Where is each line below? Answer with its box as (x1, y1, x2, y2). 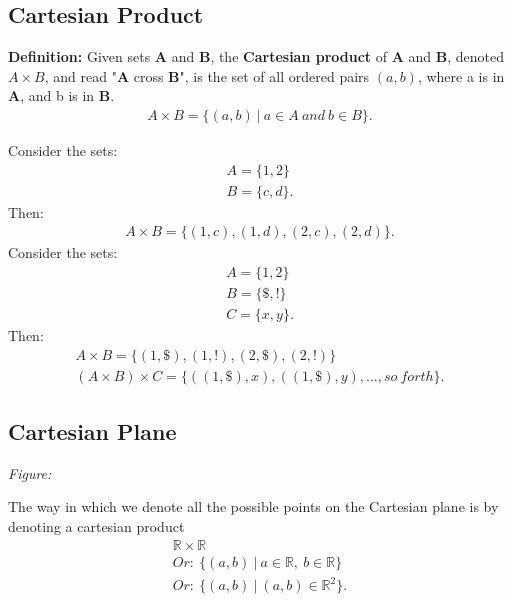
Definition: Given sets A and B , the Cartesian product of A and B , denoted (8, 46, 505, 67)
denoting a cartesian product (8, 516, 185, 537)
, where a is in (417, 65, 505, 86)
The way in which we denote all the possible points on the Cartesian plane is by (8, 496, 499, 517)
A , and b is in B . (8, 85, 115, 106)
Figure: (8, 462, 52, 483)
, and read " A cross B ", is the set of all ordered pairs (44, 65, 370, 86)
